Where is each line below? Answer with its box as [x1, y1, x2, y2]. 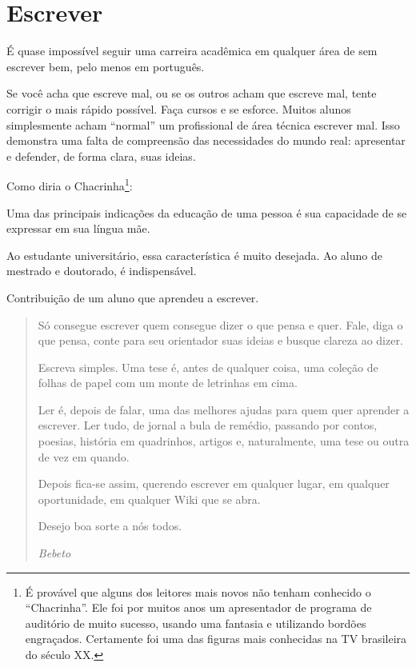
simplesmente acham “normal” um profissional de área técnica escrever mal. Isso [6, 116, 400, 133]
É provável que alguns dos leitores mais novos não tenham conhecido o [25, 583, 371, 600]
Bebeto [38, 545, 71, 561]
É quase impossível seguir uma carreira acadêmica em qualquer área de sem [6, 42, 378, 59]
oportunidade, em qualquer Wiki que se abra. [38, 490, 261, 507]
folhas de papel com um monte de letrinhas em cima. [38, 374, 298, 391]
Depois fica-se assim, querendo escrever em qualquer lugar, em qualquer [38, 475, 390, 492]
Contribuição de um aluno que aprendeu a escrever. [6, 289, 259, 306]
